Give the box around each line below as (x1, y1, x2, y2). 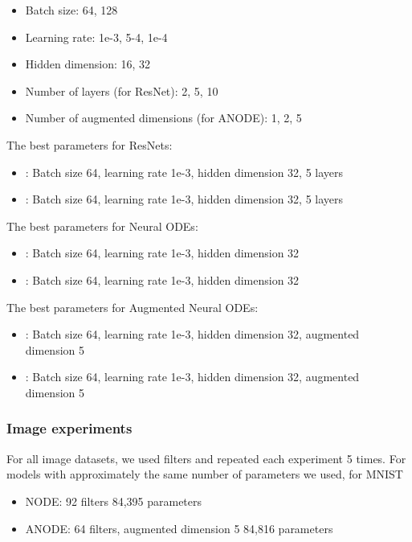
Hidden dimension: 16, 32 (25, 55, 151, 72)
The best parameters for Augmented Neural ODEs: (6, 298, 259, 315)
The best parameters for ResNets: (6, 136, 173, 153)
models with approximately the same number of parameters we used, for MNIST (6, 466, 403, 482)
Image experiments (6, 418, 133, 438)
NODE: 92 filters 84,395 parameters (25, 492, 202, 509)
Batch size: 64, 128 (25, 2, 118, 18)
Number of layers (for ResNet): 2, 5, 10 (25, 82, 218, 99)
